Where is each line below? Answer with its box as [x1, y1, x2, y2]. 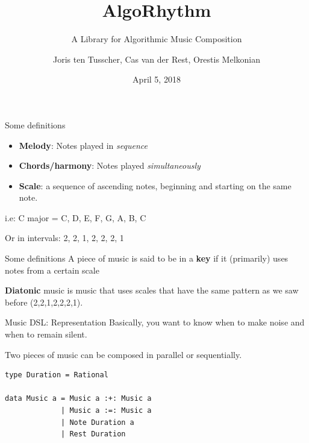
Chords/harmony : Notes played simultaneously [19, 159, 201, 172]
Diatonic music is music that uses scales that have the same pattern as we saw [5, 284, 299, 297]
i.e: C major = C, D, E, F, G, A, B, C [5, 211, 146, 224]
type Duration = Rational [5, 371, 108, 380]
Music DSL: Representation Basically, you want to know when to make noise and [5, 316, 305, 328]
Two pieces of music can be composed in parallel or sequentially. [5, 348, 242, 360]
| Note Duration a [61, 418, 134, 427]
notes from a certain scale [5, 263, 99, 276]
